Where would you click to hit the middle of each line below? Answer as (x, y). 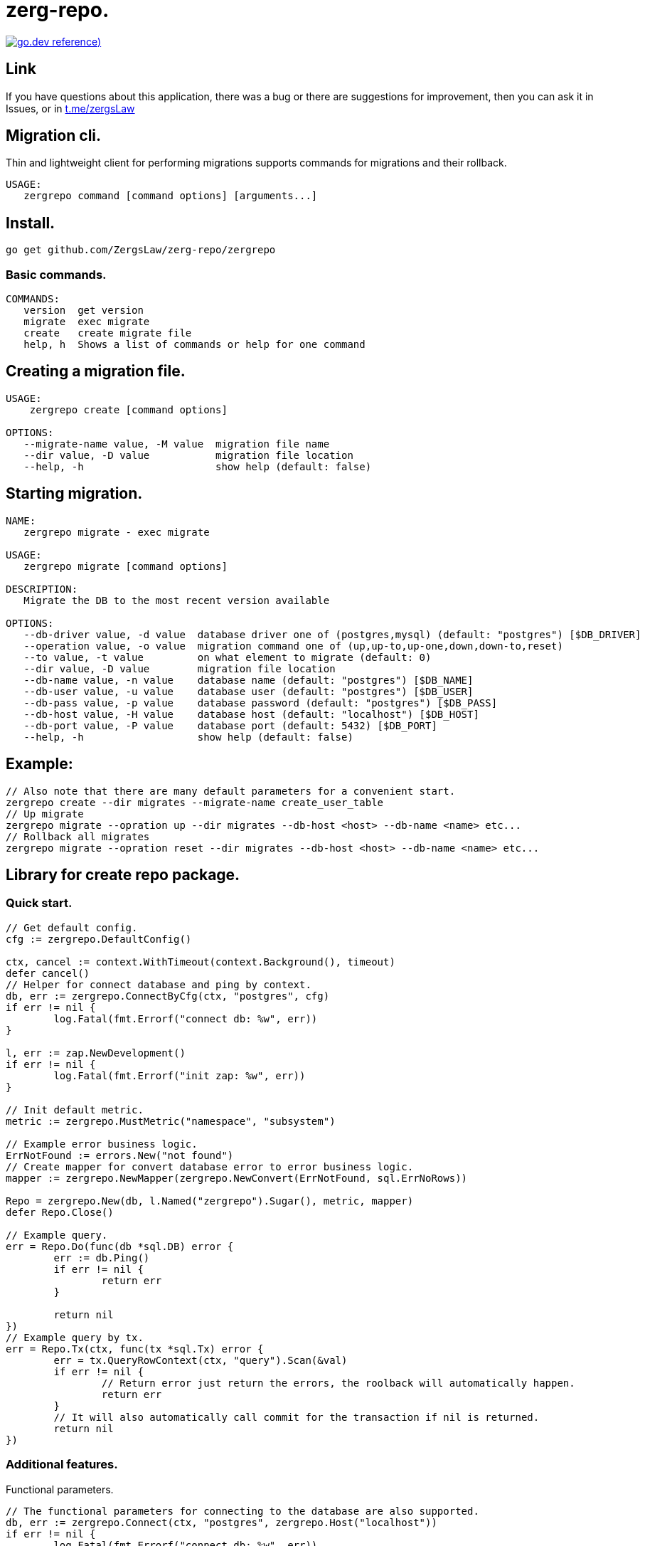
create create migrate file (108, 333)
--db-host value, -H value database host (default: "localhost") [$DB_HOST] (251, 714)
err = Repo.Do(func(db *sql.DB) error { (120, 1246)
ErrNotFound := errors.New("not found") (120, 1155)
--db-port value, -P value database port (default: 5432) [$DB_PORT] (230, 725)
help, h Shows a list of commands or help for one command (194, 345)
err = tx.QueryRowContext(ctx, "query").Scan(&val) (201, 1360)
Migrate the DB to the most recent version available (177, 600)
